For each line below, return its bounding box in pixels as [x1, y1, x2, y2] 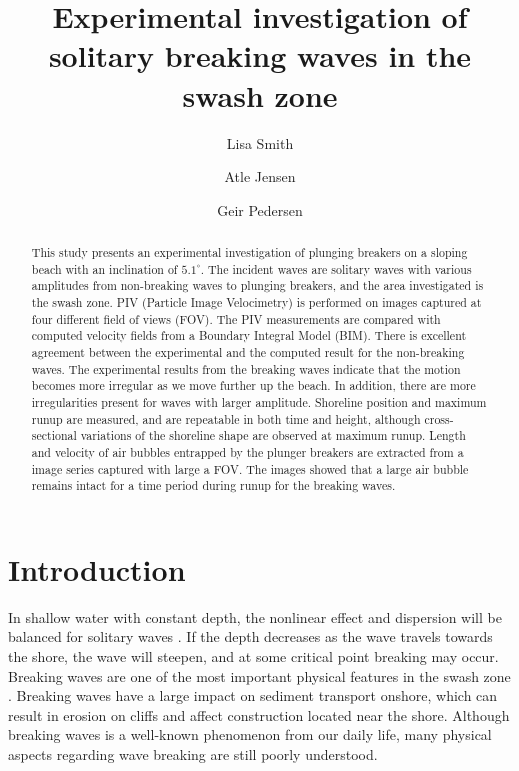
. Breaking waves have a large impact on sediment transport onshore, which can [8, 685, 498, 706]
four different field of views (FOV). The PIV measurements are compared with [31, 310, 441, 327]
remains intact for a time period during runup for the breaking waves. [31, 477, 396, 494]
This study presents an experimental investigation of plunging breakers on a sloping [31, 244, 468, 261]
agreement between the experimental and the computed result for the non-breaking [31, 344, 465, 361]
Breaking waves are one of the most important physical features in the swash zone [8, 665, 511, 686]
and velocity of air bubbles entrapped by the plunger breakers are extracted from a [31, 443, 464, 460]
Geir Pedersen [217, 199, 303, 220]
